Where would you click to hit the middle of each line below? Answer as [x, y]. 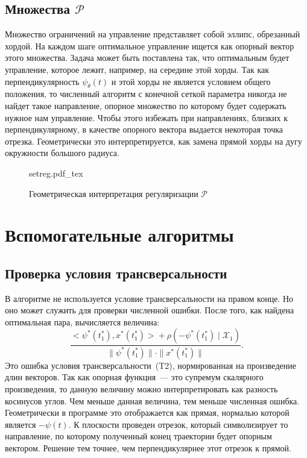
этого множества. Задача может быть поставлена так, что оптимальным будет [147, 58]
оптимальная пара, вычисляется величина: [82, 322]
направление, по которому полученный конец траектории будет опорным [138, 436]
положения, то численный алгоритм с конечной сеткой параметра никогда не [146, 94]
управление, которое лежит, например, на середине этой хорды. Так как [137, 69]
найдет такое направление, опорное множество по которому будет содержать [146, 105]
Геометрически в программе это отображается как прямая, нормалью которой [147, 413]
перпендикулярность [42, 81]
